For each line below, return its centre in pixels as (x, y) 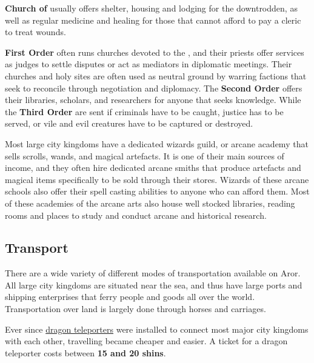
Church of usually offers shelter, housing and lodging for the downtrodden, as (151, 8)
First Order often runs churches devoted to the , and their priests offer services (155, 52)
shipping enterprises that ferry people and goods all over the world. (130, 297)
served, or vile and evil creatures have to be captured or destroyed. (129, 123)
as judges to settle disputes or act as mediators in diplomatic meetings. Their (149, 64)
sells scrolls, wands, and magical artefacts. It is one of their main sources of (145, 155)
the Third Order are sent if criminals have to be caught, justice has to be (144, 111)
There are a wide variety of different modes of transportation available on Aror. (153, 273)
